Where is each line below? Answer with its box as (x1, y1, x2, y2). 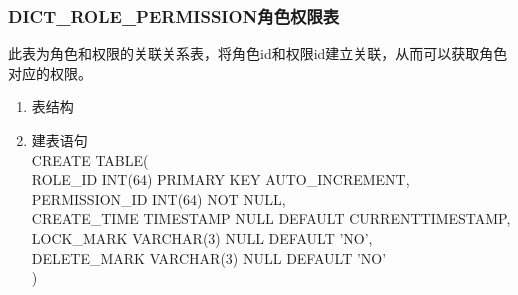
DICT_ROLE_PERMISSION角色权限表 (8, 3, 340, 28)
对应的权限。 (8, 62, 92, 83)
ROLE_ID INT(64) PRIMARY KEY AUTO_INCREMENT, (31, 169, 410, 190)
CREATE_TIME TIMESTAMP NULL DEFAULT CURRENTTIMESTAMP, (31, 208, 511, 229)
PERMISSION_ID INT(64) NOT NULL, (31, 188, 286, 209)
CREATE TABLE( (31, 149, 149, 170)
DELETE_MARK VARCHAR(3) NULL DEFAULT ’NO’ (31, 247, 387, 268)
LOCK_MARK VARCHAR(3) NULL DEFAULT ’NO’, (31, 227, 373, 248)
